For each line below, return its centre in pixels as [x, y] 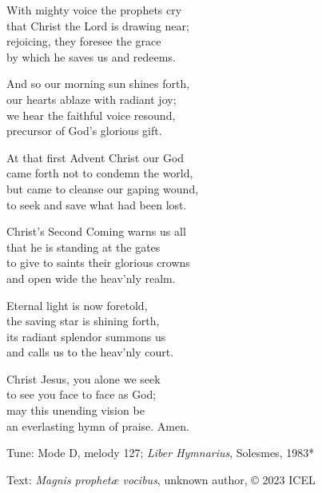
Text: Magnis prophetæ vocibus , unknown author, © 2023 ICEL [161, 479]
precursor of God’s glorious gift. [84, 131]
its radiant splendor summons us [86, 336]
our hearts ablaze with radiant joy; [91, 99]
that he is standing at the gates [83, 246]
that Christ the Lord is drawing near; [98, 25]
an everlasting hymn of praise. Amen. [98, 425]
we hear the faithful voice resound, [91, 115]
